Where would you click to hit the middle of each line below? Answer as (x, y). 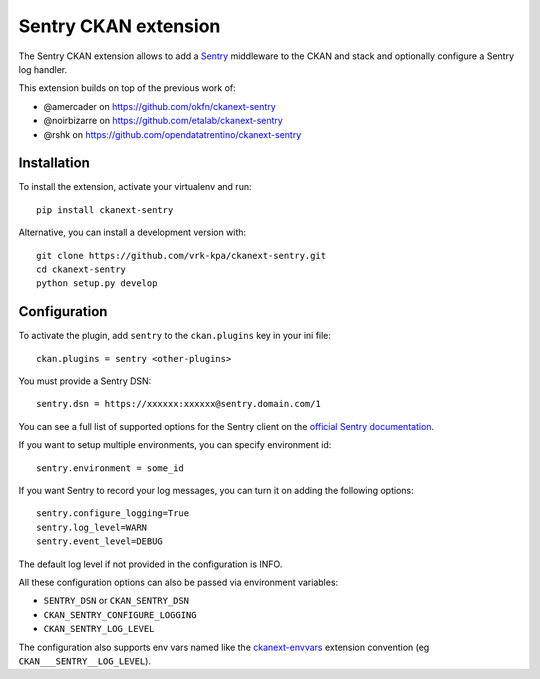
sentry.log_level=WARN (92, 527)
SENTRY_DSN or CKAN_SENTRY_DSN (116, 601)
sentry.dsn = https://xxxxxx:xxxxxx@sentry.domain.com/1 (179, 404)
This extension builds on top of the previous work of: (127, 88)
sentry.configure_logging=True (113, 513)
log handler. (43, 69)
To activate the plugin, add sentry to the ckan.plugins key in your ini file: (175, 336)
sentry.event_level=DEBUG (100, 541)
